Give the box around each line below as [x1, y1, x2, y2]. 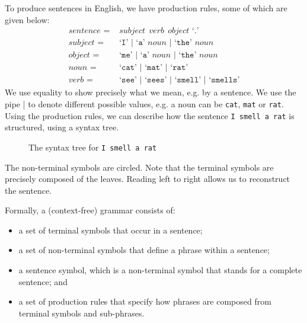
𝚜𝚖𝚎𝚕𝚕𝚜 [211, 76, 238, 85]
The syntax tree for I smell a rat [28, 140, 157, 153]
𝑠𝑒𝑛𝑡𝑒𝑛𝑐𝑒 [68, 27, 101, 36]
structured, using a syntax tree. [5, 121, 119, 133]
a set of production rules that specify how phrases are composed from [18, 295, 271, 308]
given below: [5, 13, 50, 25]
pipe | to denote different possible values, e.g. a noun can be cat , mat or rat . [5, 97, 284, 110]
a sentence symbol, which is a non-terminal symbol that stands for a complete [18, 264, 302, 276]
